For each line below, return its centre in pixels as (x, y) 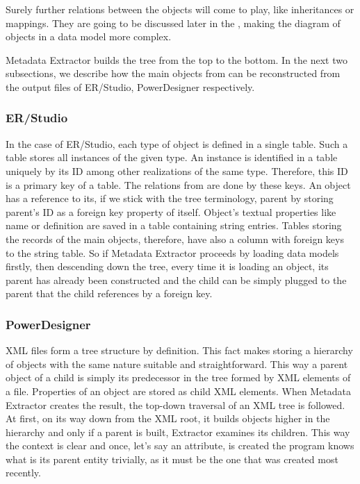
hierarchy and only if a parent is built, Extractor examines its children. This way (178, 432)
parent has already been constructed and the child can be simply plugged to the (176, 279)
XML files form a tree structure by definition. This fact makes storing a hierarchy (179, 350)
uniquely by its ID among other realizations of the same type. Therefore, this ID (177, 170)
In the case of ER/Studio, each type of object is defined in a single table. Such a (177, 143)
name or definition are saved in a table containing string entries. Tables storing (174, 225)
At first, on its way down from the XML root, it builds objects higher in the (168, 418)
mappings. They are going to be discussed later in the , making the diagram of (173, 23)
